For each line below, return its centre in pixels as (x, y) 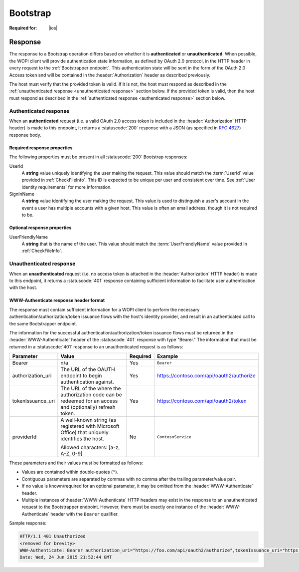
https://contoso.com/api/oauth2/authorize (207, 376)
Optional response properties (40, 228)
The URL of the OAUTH (88, 369)
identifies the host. (82, 439)
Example (168, 356)
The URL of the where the (91, 388)
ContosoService (174, 437)
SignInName (22, 194)
